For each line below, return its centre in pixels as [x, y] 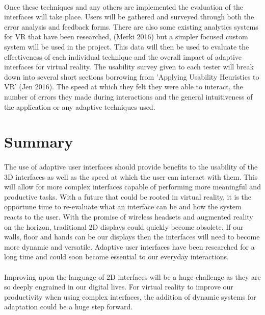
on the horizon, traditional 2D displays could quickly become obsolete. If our [124, 226]
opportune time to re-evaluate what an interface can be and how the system [123, 207]
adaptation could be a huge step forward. [69, 307]
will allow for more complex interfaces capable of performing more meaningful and [132, 187]
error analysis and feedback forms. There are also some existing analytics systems [131, 26]
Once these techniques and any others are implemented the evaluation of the [124, 6]
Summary [39, 142]
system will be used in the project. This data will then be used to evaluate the [127, 46]
